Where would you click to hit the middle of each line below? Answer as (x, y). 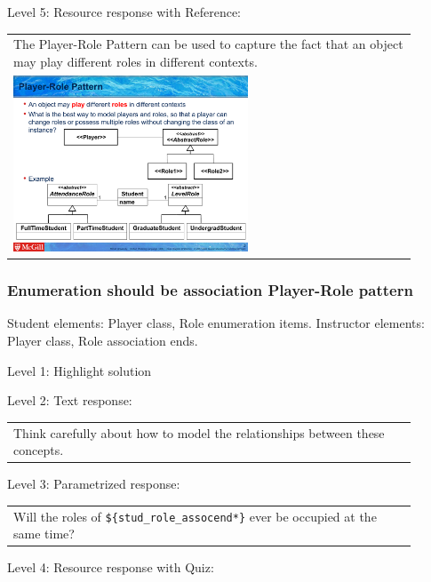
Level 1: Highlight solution (80, 370)
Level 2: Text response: (70, 400)
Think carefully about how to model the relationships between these (199, 432)
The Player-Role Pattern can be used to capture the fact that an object (208, 44)
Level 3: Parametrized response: (94, 484)
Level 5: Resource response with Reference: (124, 12)
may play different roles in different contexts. (136, 61)
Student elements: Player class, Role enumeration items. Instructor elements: (216, 323)
